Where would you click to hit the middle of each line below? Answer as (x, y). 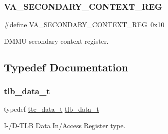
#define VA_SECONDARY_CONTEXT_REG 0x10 (84, 25)
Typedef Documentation (66, 67)
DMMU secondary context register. (56, 41)
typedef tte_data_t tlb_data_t (52, 109)
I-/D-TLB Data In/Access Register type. (65, 125)
